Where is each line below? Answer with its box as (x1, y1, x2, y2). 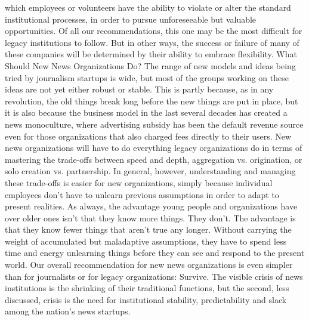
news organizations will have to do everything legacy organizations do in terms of (5, 141, 302, 154)
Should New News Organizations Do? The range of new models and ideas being (5, 59, 296, 72)
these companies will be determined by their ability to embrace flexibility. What (5, 48, 297, 60)
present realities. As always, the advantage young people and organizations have (5, 200, 298, 212)
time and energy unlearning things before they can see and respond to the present (5, 246, 305, 259)
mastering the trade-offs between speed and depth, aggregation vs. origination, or (5, 153, 302, 165)
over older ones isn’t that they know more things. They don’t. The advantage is (5, 211, 296, 224)
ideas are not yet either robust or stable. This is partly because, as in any (5, 83, 274, 95)
